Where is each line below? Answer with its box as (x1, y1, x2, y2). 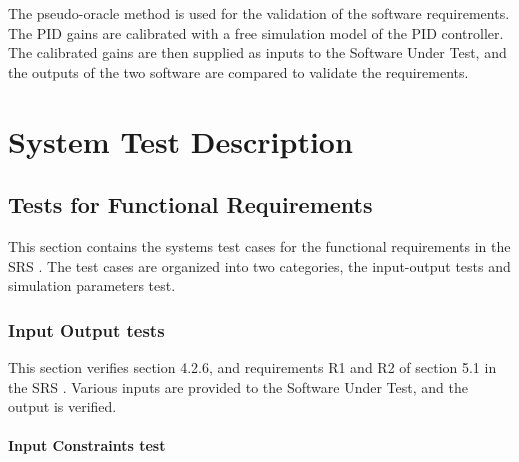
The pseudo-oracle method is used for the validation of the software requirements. (8, 3, 510, 23)
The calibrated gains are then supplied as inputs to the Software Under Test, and (8, 42, 507, 63)
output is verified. (8, 396, 117, 417)
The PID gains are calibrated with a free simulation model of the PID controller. (8, 22, 504, 43)
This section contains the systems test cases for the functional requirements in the (8, 235, 511, 256)
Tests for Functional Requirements (8, 189, 373, 220)
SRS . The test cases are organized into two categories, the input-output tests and (8, 255, 511, 276)
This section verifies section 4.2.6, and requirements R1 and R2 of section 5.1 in (8, 356, 497, 377)
